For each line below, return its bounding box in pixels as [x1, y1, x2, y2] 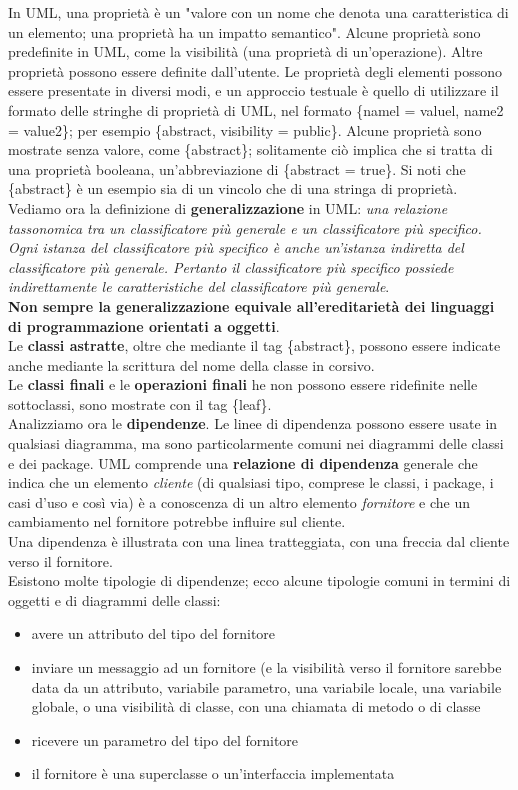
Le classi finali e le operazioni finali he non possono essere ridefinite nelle [8, 374, 478, 395]
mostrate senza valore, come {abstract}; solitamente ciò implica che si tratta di [8, 139, 493, 160]
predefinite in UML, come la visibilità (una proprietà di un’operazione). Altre [8, 41, 483, 62]
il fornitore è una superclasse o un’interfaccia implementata [31, 763, 395, 784]
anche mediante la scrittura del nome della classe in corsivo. [8, 354, 375, 375]
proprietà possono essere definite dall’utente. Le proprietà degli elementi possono [8, 60, 502, 81]
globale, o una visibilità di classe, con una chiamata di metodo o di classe [31, 696, 481, 717]
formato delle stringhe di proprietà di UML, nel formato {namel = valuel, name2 [8, 99, 504, 120]
